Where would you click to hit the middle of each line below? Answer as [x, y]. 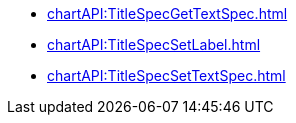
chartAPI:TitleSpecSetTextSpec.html [166, 75]
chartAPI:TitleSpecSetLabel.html [154, 44]
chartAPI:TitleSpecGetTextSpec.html [167, 13]
